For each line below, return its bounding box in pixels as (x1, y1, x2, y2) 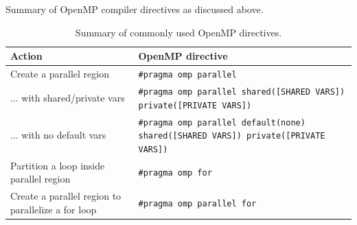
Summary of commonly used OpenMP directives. (75, 25, 282, 39)
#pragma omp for (138, 168, 212, 178)
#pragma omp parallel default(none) (138, 117, 306, 128)
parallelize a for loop (10, 202, 97, 216)
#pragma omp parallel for (138, 198, 257, 209)
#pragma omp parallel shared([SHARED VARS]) (138, 86, 345, 97)
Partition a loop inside (10, 158, 105, 172)
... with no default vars (10, 128, 106, 142)
